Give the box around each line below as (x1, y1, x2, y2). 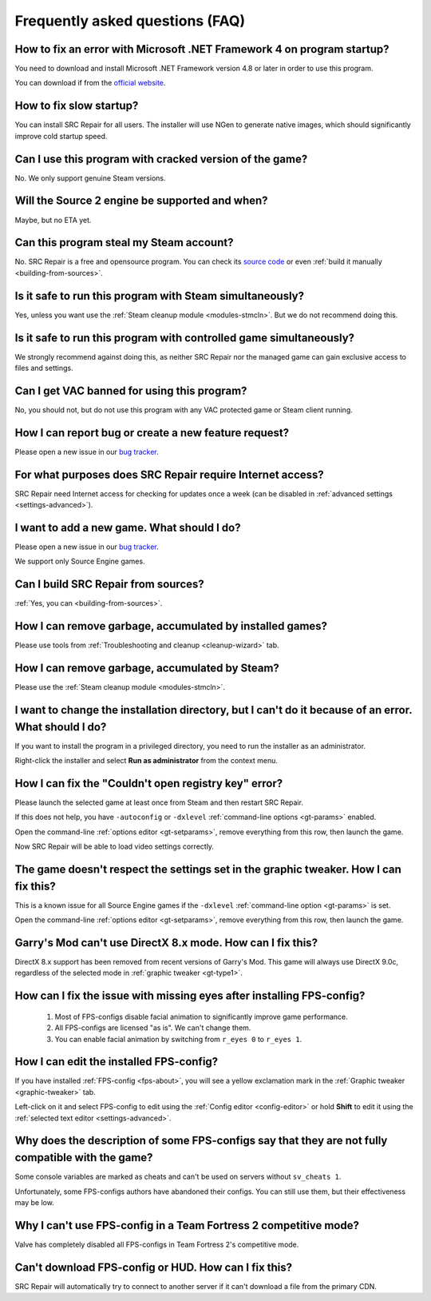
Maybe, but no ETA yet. (14, 215, 92, 225)
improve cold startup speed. (14, 131, 108, 141)
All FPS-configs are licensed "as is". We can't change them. (54, 1023, 251, 1032)
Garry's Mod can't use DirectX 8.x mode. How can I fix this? (14, 936, 318, 949)
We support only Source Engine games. (14, 556, 145, 567)
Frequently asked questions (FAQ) (14, 12, 246, 30)
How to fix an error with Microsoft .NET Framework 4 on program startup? (14, 42, 389, 56)
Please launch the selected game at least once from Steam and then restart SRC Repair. (14, 798, 303, 807)
